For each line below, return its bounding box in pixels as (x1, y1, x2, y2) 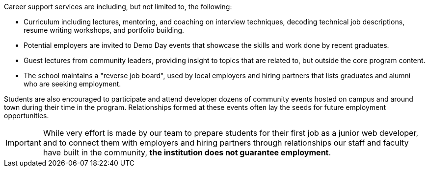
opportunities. (4, 111, 49, 120)
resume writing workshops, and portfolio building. (24, 26, 185, 34)
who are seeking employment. (24, 80, 121, 88)
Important (5, 138, 41, 148)
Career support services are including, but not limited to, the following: (4, 2, 232, 11)
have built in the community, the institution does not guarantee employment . (43, 148, 331, 157)
